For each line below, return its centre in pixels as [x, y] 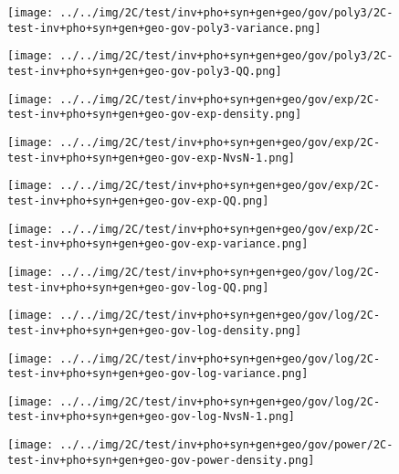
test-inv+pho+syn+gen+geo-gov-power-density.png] [161, 460]
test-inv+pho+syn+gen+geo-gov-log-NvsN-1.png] [151, 417]
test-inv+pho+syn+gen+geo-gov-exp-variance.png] [158, 244]
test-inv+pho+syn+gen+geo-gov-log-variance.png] [158, 374]
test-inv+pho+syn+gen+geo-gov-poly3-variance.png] [164, 28]
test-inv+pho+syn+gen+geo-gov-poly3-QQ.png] [145, 71]
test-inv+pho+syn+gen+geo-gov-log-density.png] [155, 330]
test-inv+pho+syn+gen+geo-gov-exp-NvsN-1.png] [151, 158]
